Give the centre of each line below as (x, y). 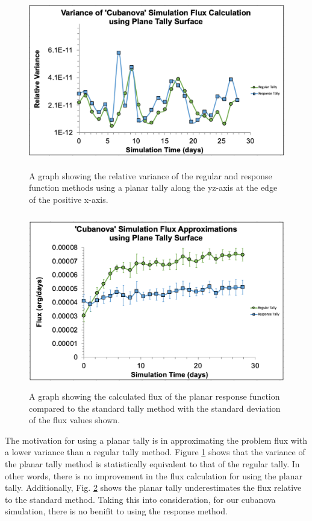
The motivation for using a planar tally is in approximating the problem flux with (156, 440)
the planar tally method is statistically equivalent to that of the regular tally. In (152, 463)
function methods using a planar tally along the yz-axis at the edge (153, 187)
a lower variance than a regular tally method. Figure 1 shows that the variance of (155, 452)
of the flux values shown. (75, 420)
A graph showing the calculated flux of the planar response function (154, 396)
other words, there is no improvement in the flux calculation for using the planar (154, 475)
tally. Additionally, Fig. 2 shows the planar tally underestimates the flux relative (153, 487)
